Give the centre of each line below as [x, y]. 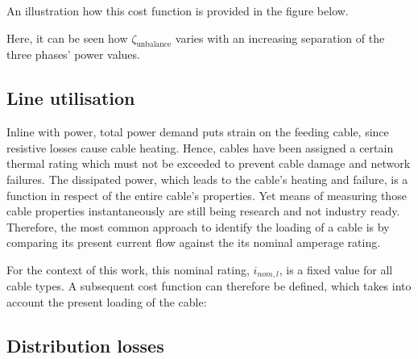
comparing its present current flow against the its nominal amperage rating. [194, 242]
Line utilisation [71, 98]
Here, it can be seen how [67, 38]
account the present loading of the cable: [107, 301]
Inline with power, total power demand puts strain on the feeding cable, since [198, 132]
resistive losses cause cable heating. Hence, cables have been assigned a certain [200, 147]
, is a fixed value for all [336, 269]
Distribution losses [85, 345]
